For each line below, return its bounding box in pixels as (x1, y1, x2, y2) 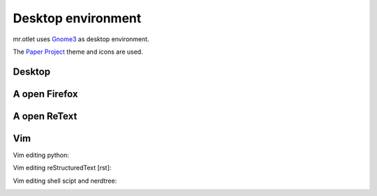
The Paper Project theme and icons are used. (13, 47, 143, 56)
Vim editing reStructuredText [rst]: (13, 164, 112, 172)
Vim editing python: (13, 151, 70, 159)
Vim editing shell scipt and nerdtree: (13, 176, 117, 185)
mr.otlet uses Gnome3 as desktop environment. (13, 35, 149, 43)
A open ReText (13, 110, 77, 122)
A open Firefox (13, 88, 78, 100)
